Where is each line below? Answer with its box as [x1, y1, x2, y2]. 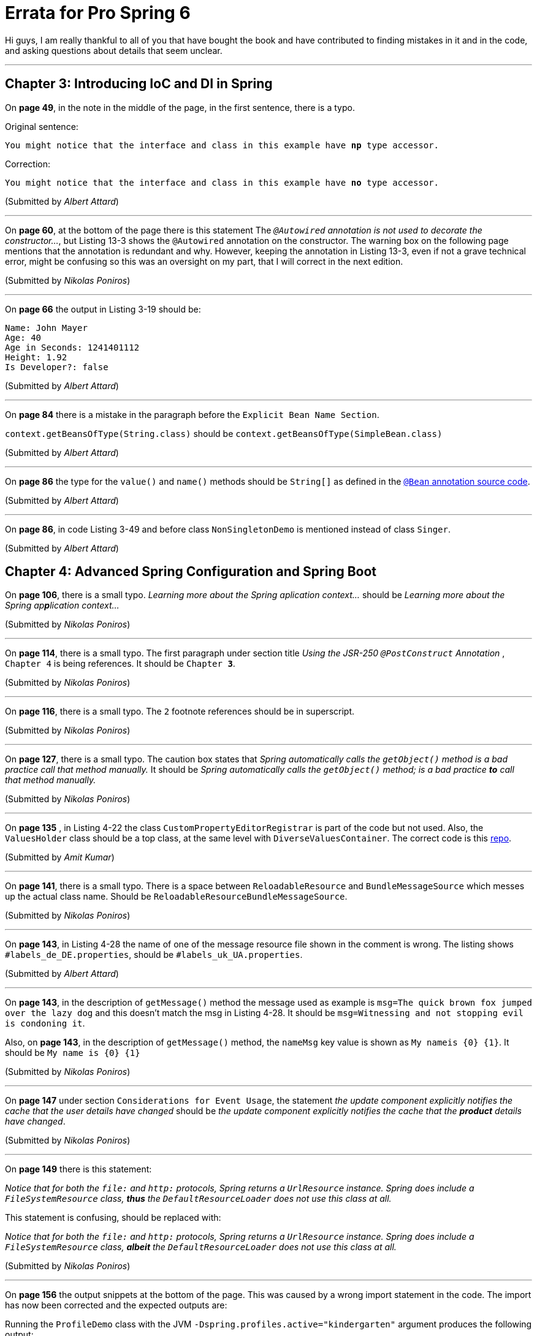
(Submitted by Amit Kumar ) [5, 852, 115, 863]
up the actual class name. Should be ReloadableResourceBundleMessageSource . [5, 891, 348, 902]
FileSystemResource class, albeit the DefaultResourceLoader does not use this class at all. [5, 1242, 397, 1253]
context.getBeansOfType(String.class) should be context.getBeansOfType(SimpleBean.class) [5, 428, 443, 439]
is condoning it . [5, 1018, 85, 1029]
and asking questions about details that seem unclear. [5, 45, 223, 56]
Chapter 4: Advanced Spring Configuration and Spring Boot [5, 564, 377, 580]
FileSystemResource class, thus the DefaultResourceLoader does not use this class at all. [5, 1193, 392, 1204]
